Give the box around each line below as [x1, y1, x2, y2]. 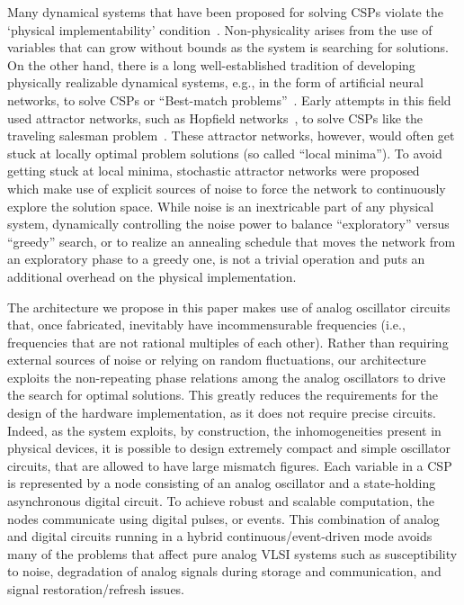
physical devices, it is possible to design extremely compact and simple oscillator [7, 438, 451, 457]
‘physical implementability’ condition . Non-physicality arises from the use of [7, 20, 433, 39]
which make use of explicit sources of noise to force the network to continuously [7, 178, 446, 197]
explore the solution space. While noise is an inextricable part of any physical [7, 196, 434, 215]
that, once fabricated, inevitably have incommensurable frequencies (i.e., [7, 315, 406, 334]
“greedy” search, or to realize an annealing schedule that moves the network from [7, 231, 456, 250]
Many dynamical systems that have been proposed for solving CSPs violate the [7, 3, 443, 21]
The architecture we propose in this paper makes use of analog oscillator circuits [7, 297, 451, 316]
